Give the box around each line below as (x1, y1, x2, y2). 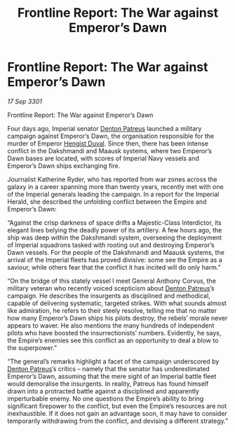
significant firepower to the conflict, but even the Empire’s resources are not (7, 401, 227, 410)
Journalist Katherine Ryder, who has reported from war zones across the (7, 175, 217, 183)
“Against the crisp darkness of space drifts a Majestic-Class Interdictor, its (7, 218, 222, 227)
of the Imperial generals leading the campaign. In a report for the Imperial (7, 190, 220, 198)
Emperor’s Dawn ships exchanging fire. (7, 161, 121, 169)
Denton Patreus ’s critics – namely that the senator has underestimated (7, 364, 210, 372)
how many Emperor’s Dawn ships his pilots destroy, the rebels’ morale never (7, 314, 228, 322)
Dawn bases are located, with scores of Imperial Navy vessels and (7, 154, 200, 162)
